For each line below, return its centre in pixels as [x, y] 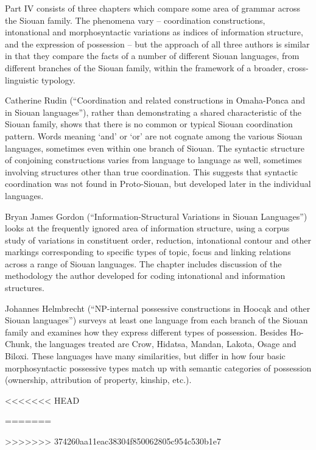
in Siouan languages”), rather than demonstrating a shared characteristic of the [153, 112]
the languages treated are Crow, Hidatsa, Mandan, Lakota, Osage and [166, 344]
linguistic [22, 79]
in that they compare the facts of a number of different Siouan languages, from [152, 56]
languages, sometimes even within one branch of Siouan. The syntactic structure [155, 148]
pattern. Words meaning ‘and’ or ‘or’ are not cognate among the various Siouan [154, 135]
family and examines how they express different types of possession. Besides [146, 332]
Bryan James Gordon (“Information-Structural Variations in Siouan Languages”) [156, 216]
